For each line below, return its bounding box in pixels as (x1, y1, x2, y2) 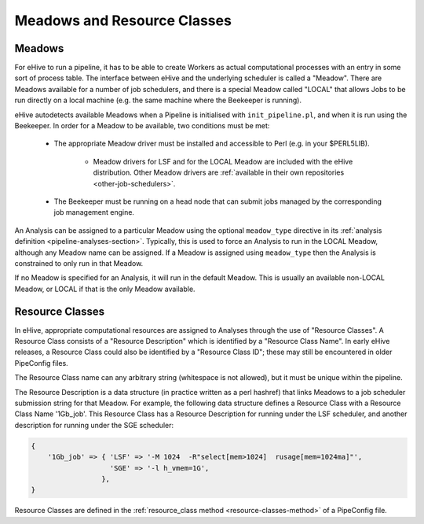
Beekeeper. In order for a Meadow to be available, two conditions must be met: (14, 121, 270, 131)
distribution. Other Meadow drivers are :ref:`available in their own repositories (93, 168, 345, 177)
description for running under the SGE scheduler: (14, 420, 174, 430)
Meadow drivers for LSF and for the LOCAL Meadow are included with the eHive (93, 157, 353, 166)
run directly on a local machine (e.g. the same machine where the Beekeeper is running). (14, 95, 302, 105)
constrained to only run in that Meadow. (14, 258, 144, 268)
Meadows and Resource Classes (14, 12, 232, 29)
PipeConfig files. (14, 358, 68, 367)
